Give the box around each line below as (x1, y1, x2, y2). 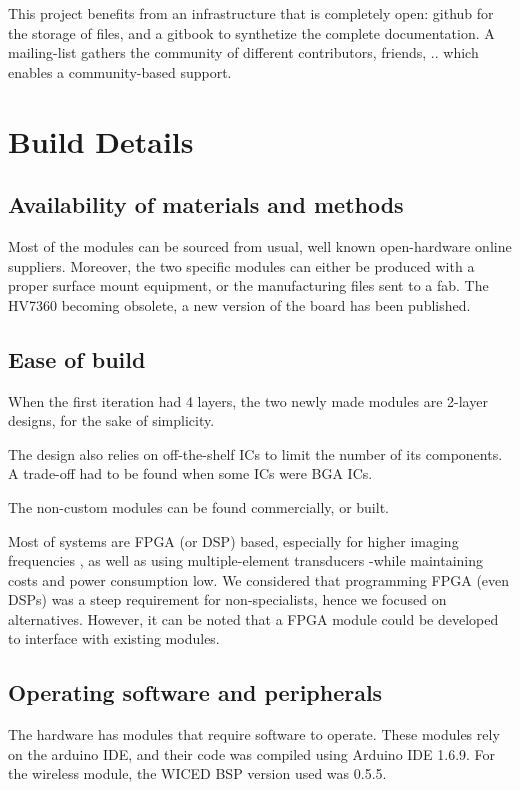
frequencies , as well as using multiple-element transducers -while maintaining (8, 550, 484, 571)
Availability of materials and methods (8, 189, 404, 220)
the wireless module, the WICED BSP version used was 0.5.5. (8, 763, 387, 784)
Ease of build (8, 343, 146, 374)
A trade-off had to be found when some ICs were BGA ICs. (8, 463, 373, 484)
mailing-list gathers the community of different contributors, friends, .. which (8, 42, 479, 63)
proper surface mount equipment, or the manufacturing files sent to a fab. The (8, 275, 489, 296)
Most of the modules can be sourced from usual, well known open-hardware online (8, 235, 512, 256)
